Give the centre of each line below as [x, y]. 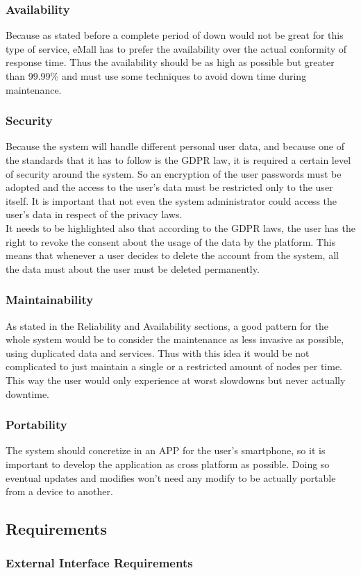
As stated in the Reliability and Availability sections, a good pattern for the [167, 325]
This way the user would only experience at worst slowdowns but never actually [176, 380]
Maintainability [50, 300]
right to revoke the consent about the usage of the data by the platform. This [171, 241]
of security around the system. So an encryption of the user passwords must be [174, 173]
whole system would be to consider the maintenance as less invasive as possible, [175, 339]
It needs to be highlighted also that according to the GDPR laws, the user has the [180, 227]
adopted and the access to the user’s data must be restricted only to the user [169, 187]
